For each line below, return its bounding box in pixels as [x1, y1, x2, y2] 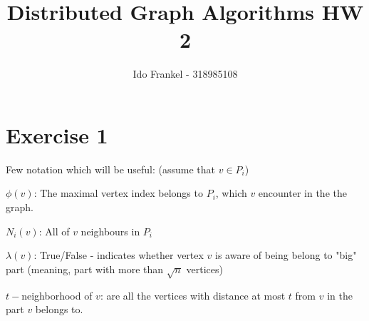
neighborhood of [21, 287, 93, 302]
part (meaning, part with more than [6, 261, 164, 276]
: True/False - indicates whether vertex [33, 248, 204, 263]
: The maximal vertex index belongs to [33, 185, 203, 200]
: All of [38, 223, 70, 238]
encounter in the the [258, 185, 347, 200]
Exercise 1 [6, 120, 108, 149]
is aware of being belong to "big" [215, 248, 357, 263]
